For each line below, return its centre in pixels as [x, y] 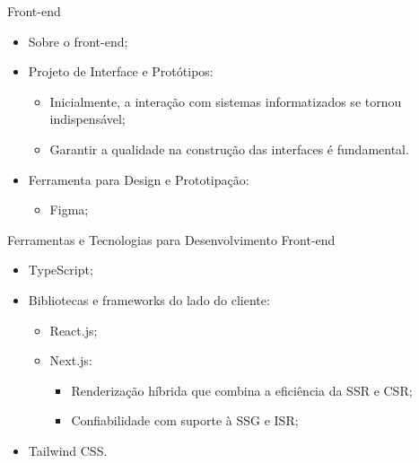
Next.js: [71, 360]
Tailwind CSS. [68, 450]
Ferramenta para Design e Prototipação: [139, 179]
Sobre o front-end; [78, 41]
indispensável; [87, 119]
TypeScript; [61, 270]
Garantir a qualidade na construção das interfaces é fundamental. [229, 149]
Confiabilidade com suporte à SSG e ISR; [185, 420]
